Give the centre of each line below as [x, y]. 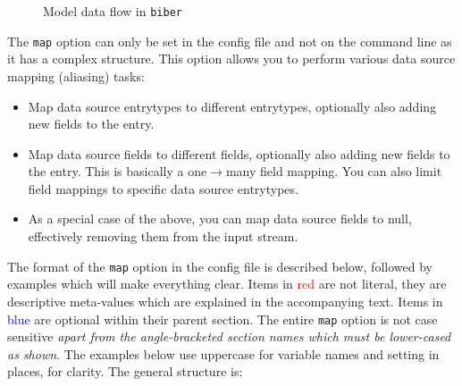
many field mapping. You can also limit [334, 171]
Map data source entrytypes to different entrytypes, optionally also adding [232, 106]
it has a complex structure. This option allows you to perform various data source [231, 59]
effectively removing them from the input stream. [163, 236]
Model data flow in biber [113, 11]
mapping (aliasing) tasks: [76, 76]
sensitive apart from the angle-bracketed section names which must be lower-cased [229, 336]
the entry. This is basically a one [118, 171]
